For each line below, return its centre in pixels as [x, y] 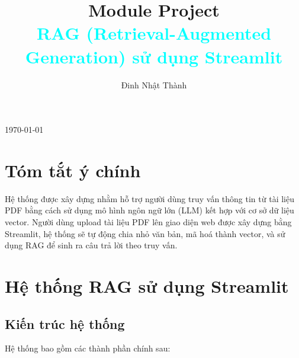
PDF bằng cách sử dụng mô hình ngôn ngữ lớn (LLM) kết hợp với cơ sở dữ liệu [149, 210]
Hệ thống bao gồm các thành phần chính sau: [88, 348]
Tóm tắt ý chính [73, 170]
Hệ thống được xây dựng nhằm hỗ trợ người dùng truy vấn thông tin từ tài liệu [149, 198]
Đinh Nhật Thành [154, 84]
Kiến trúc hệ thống [65, 323]
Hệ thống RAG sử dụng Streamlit [147, 285]
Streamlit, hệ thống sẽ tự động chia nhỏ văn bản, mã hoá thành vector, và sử [145, 233]
